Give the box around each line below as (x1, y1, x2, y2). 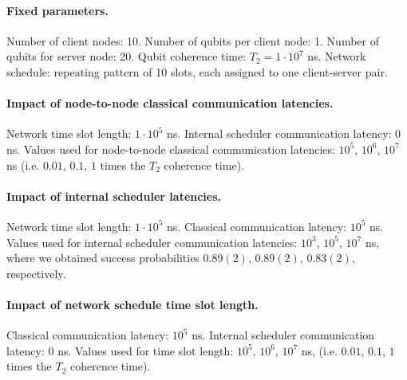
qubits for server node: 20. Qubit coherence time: (6, 48, 247, 65)
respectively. (6, 264, 66, 281)
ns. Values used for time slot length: (57, 342, 234, 358)
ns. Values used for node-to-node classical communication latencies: (6, 140, 335, 157)
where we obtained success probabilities (6, 249, 200, 266)
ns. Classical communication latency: (167, 217, 347, 234)
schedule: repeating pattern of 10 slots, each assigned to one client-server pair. (6, 63, 388, 80)
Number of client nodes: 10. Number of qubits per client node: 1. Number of (6, 32, 379, 49)
